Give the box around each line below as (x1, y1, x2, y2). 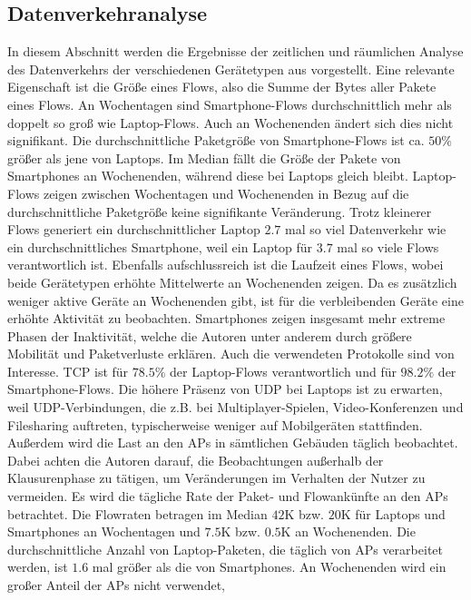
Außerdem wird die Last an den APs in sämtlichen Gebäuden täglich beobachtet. (7, 433, 458, 452)
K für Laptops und (340, 504, 446, 523)
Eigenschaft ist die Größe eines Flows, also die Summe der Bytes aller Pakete (7, 77, 437, 96)
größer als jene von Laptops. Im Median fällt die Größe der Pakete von (7, 148, 401, 167)
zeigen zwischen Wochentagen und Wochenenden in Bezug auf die (43, 183, 409, 202)
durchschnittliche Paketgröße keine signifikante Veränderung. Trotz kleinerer (7, 202, 432, 221)
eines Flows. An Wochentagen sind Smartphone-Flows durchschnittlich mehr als (7, 94, 452, 113)
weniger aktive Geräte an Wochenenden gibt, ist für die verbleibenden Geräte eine (7, 290, 464, 310)
